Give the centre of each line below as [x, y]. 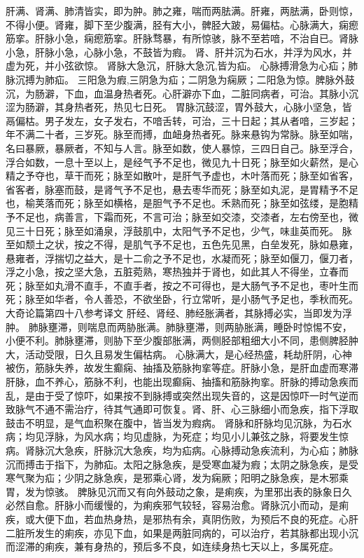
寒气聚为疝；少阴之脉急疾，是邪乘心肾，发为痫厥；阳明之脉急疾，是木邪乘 [177, 478]
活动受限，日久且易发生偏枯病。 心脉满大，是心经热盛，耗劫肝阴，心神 [188, 354]
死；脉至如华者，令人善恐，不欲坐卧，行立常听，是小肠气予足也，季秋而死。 [182, 299]
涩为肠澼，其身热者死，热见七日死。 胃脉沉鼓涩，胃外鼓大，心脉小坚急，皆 [179, 107]
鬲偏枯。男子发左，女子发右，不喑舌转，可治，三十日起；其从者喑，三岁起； [182, 120]
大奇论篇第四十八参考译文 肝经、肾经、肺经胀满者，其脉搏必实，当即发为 [174, 313]
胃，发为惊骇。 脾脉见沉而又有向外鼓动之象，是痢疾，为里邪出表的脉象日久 [179, 491]
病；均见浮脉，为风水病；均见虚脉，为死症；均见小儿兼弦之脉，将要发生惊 [177, 436]
